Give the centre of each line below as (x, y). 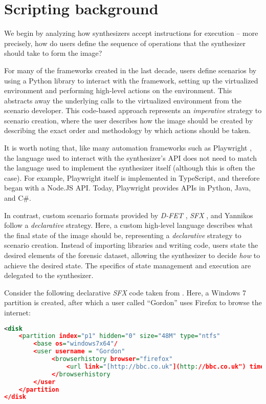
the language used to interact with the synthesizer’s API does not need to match (131, 157)
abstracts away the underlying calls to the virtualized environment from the (123, 100)
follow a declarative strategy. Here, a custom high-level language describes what (129, 225)
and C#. (18, 198)
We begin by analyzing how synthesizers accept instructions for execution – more (131, 33)
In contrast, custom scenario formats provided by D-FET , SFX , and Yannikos (129, 215)
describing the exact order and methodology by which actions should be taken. (128, 130)
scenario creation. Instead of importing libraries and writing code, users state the (131, 245)
